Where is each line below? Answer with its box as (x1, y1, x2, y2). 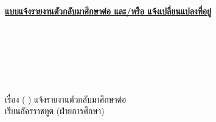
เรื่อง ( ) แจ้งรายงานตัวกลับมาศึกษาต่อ (5, 92, 127, 105)
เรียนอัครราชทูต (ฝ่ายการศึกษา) (5, 104, 105, 117)
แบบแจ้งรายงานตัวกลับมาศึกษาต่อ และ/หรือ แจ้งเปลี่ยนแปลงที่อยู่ (5, 5, 211, 17)
